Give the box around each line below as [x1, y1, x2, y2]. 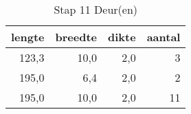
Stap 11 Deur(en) [54, 1, 138, 17]
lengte [11, 29, 45, 45]
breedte [55, 29, 98, 45]
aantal [146, 29, 181, 45]
